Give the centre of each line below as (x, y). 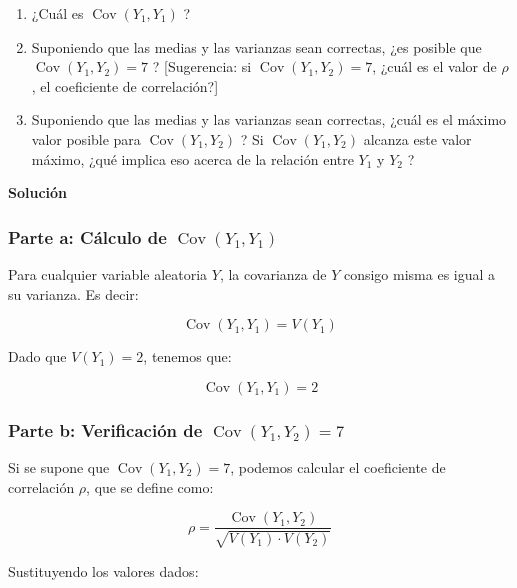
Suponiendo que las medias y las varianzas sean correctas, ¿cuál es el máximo (269, 119)
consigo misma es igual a (419, 273)
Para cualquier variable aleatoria (108, 273)
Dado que (37, 356)
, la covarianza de (273, 273)
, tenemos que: (187, 356)
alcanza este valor (417, 138)
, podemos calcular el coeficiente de (338, 466)
